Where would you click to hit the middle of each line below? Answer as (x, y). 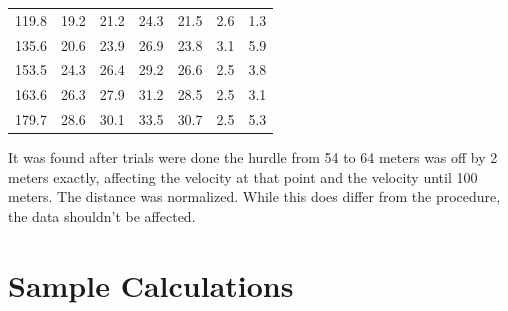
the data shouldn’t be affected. (102, 216)
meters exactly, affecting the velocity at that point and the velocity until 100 (243, 176)
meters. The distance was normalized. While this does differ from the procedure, (254, 196)
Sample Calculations (151, 284)
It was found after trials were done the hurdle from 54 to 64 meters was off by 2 (253, 157)
